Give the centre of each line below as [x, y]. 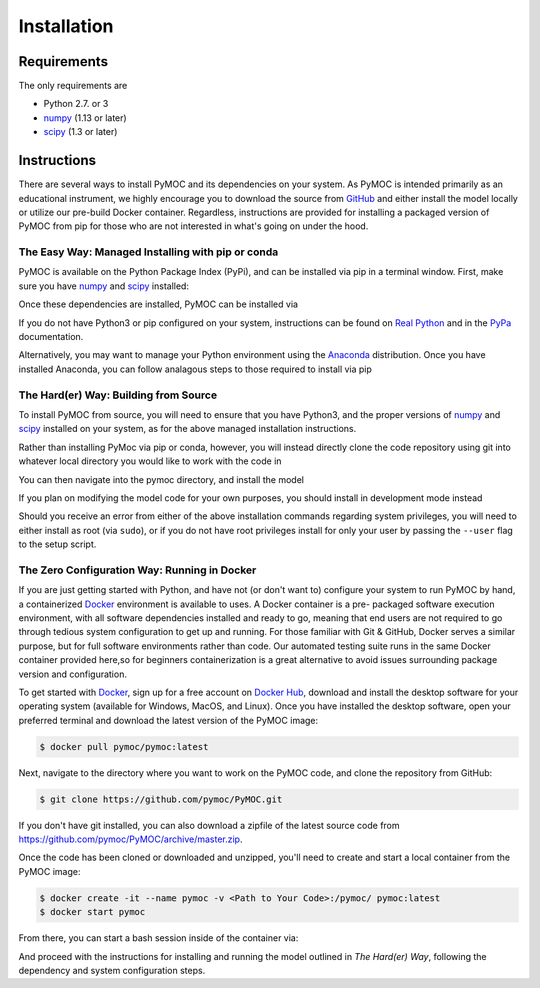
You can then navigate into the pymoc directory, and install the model [161, 479]
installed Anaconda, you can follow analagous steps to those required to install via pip [195, 369]
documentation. [51, 337]
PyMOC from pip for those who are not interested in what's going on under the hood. [193, 226]
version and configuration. [72, 674]
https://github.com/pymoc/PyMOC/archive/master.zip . [130, 839]
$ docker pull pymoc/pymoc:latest [124, 746]
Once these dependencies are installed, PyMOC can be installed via [158, 304]
